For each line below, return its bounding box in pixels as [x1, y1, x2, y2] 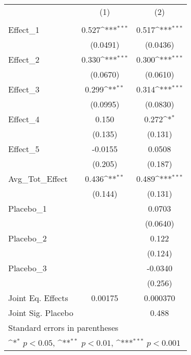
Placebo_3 [8, 262, 47, 274]
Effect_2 [8, 53, 40, 65]
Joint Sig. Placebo [8, 307, 73, 319]
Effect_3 [8, 83, 40, 95]
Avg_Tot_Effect [8, 173, 68, 184]
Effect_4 [8, 113, 40, 125]
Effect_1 [8, 24, 40, 35]
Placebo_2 [8, 232, 47, 244]
